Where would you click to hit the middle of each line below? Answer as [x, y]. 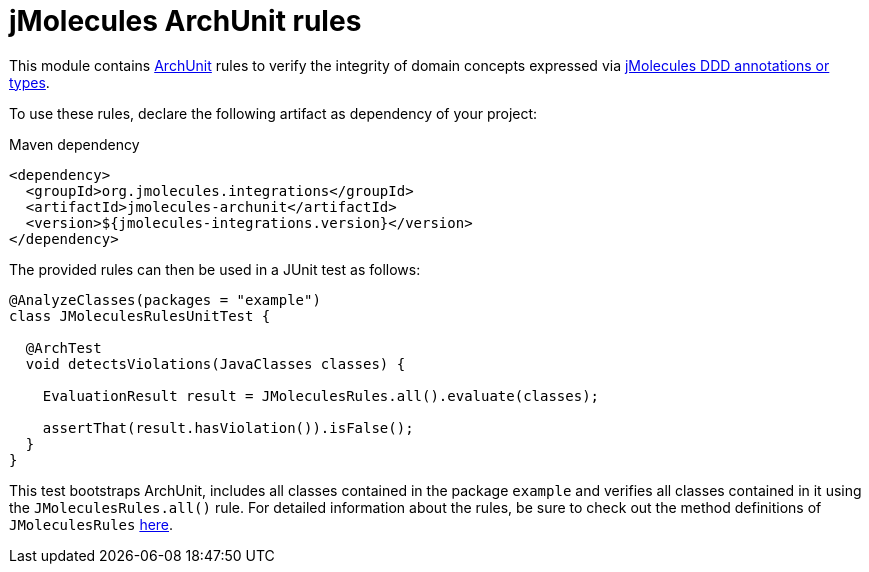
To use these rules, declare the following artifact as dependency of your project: [273, 113]
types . [29, 82]
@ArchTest [63, 347]
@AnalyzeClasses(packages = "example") [165, 299]
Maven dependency [74, 144]
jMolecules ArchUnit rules [185, 21]
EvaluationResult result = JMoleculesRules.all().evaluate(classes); [321, 395]
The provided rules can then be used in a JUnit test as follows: [215, 269]
